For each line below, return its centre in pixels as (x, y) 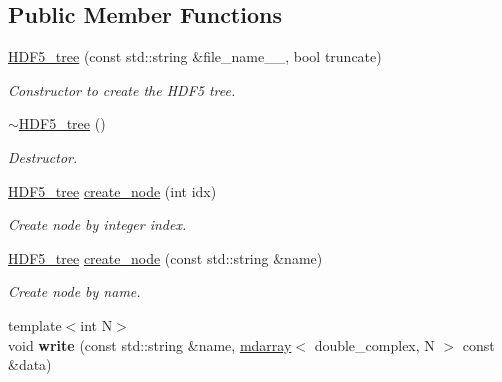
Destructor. (43, 156)
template (35, 324)
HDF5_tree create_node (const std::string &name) (165, 257)
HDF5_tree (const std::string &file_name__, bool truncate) (195, 56)
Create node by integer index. (97, 224)
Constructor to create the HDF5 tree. (122, 89)
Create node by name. (74, 291)
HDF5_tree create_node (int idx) (112, 190)
